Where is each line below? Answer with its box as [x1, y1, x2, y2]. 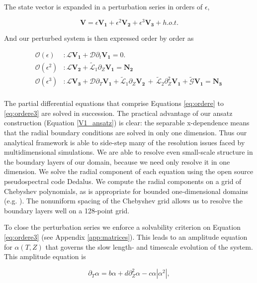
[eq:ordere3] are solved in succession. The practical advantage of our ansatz [4, 107, 233, 118]
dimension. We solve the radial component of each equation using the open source [4, 166, 254, 177]
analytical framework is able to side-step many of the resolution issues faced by [4, 137, 245, 147]
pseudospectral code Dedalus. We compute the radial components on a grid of [4, 176, 242, 187]
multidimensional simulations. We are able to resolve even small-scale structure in [4, 147, 253, 157]
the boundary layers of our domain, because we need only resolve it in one [4, 156, 230, 167]
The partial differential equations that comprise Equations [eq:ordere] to [4, 98, 224, 108]
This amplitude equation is [4, 251, 86, 262]
